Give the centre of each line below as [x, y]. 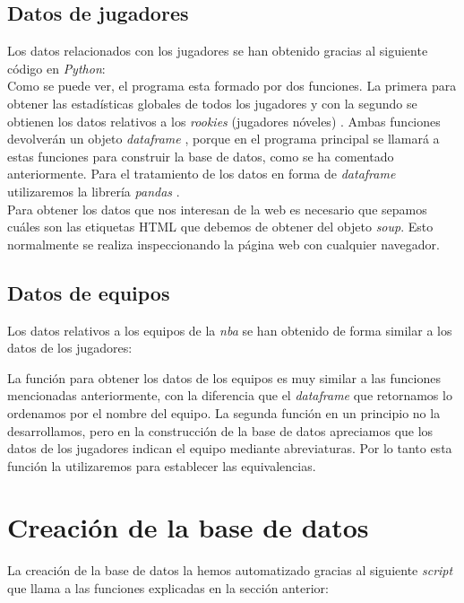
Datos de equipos [89, 292]
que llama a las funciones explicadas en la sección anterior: [168, 588]
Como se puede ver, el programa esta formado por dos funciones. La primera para [232, 86]
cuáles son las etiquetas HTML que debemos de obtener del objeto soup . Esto [220, 227]
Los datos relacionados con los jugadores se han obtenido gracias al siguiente [218, 51]
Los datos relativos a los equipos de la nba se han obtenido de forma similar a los [230, 330]
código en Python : [56, 68]
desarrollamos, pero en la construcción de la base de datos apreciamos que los [220, 430]
